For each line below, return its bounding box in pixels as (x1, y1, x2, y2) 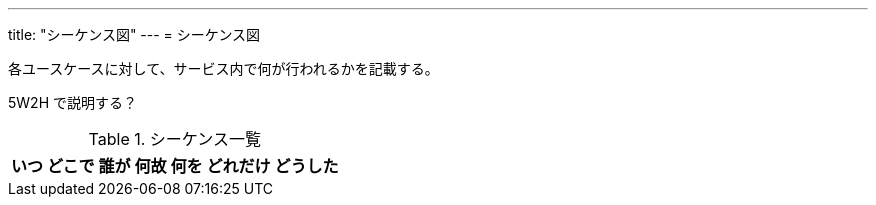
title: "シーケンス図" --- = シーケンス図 (8, 26, 261, 43)
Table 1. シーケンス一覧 (88, 129, 262, 149)
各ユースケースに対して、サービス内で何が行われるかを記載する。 (8, 60, 439, 77)
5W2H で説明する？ (8, 94, 137, 111)
